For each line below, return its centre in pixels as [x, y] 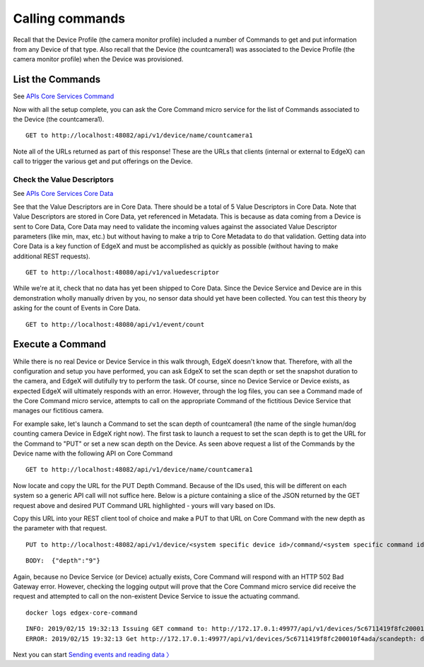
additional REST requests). [52, 256]
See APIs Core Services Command [64, 96]
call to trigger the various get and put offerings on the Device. [103, 161]
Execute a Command [59, 344]
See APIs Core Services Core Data [63, 194]
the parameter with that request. [60, 528]
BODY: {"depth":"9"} [63, 561]
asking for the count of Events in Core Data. [77, 308]
